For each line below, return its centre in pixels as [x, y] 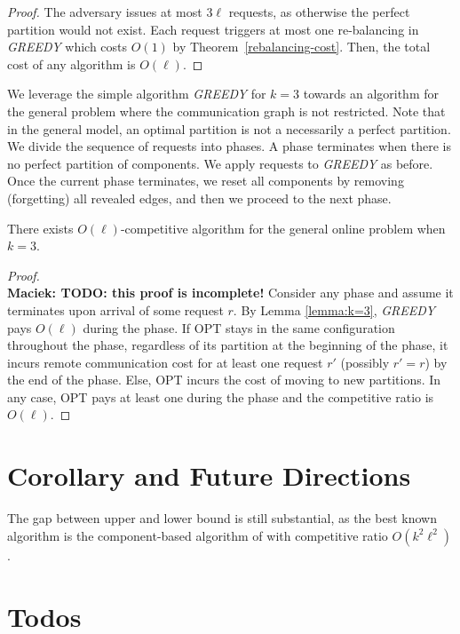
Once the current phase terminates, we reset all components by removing [206, 181]
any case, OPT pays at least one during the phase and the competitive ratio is [221, 396]
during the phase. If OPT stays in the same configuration [239, 327]
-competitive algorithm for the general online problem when [283, 228]
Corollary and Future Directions [209, 475]
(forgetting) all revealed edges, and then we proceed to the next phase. [199, 198]
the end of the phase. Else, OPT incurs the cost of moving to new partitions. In [224, 380]
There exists [40, 228]
